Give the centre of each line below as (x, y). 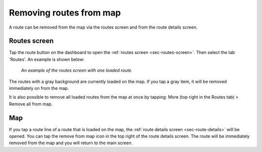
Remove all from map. (31, 104)
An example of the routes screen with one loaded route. (77, 70)
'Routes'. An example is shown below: (47, 59)
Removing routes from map (65, 13)
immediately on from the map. (39, 88)
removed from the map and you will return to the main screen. (71, 143)
